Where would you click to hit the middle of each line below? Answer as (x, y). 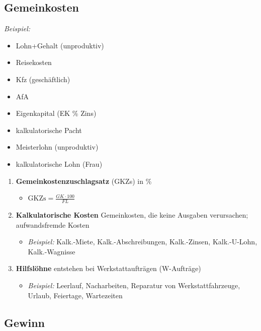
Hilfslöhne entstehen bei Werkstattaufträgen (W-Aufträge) (108, 268)
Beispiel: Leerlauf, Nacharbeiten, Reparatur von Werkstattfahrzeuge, (134, 285)
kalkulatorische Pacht (49, 130)
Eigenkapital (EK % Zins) (56, 113)
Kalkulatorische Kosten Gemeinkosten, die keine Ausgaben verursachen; (132, 214)
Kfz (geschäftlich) (43, 79)
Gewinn (25, 322)
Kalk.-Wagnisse (52, 251)
